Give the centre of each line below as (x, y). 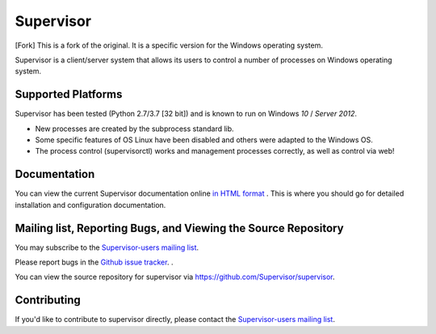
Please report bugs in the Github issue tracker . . (94, 262)
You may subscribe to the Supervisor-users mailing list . (107, 247)
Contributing (48, 300)
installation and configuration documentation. (90, 205)
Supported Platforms (69, 94)
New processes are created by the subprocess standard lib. (134, 129)
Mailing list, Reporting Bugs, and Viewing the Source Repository (179, 228)
